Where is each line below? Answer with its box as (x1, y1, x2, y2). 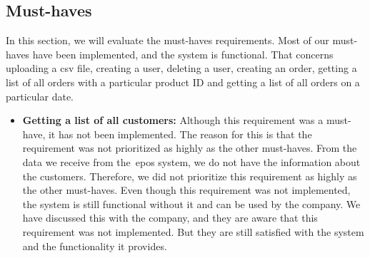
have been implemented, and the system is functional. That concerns (32, 46, 334, 61)
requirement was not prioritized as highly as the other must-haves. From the (22, 140, 357, 155)
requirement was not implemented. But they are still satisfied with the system (22, 224, 364, 239)
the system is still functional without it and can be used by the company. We (22, 196, 361, 211)
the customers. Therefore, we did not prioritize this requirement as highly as (22, 168, 357, 183)
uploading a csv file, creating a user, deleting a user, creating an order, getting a (6, 61, 357, 76)
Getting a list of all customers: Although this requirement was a (22, 113, 324, 128)
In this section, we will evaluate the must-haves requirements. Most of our (6, 33, 329, 48)
